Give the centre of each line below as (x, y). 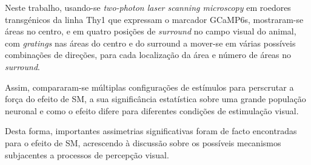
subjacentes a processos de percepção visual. (87, 154)
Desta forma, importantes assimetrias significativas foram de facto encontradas (151, 131)
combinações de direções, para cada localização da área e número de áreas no (148, 55)
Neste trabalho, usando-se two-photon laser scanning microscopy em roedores (148, 7)
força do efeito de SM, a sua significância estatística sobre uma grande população (155, 99)
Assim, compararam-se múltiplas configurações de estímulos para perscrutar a (149, 87)
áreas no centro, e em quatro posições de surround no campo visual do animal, (151, 31)
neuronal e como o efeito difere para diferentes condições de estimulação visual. (152, 110)
